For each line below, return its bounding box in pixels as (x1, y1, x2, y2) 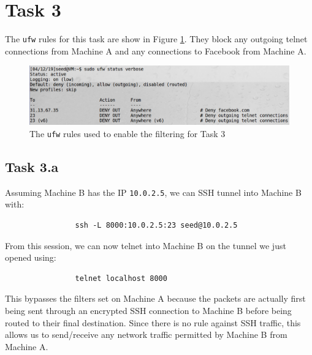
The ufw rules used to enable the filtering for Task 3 (29, 127, 226, 140)
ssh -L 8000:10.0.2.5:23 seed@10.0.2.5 (75, 220, 238, 230)
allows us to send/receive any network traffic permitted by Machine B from (5, 328, 287, 341)
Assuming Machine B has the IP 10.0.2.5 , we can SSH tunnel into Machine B (5, 185, 302, 198)
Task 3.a (5, 157, 59, 176)
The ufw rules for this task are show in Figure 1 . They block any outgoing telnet (5, 32, 308, 45)
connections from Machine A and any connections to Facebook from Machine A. (5, 44, 306, 57)
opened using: (5, 251, 56, 264)
